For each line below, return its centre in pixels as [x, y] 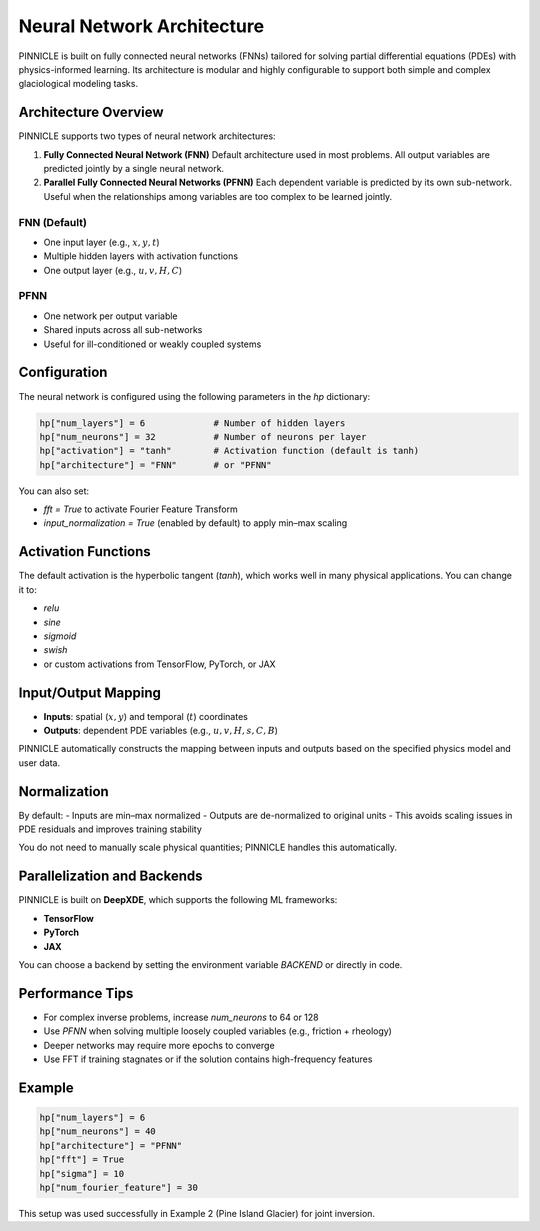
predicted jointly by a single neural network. [134, 169]
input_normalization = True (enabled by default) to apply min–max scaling [195, 523]
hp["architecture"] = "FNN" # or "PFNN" [155, 464]
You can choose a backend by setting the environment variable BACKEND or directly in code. [210, 964]
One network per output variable [111, 316]
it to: [27, 589]
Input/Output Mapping [90, 692]
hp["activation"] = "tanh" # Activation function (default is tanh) [229, 451]
